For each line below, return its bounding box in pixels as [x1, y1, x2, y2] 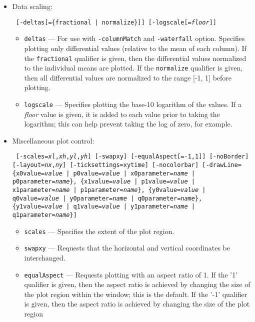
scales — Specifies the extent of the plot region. [24, 225, 174, 236]
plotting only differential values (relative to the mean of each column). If [24, 42, 246, 53]
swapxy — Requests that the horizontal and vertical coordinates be [24, 242, 230, 253]
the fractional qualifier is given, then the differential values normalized [24, 52, 246, 63]
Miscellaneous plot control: [12, 135, 94, 145]
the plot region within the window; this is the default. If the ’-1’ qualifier [24, 288, 247, 299]
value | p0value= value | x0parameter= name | [44, 169, 195, 177]
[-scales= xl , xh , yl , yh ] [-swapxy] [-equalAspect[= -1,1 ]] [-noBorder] [15, 153, 249, 160]
